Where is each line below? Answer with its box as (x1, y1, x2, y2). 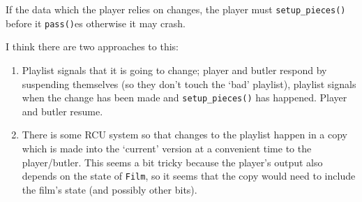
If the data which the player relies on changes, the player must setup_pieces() (6, 2, 346, 16)
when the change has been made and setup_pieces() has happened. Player (22, 90, 347, 105)
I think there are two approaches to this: (6, 39, 179, 54)
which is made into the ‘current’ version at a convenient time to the (22, 140, 312, 155)
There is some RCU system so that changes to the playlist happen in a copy (22, 127, 347, 142)
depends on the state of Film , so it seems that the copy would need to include (22, 168, 356, 183)
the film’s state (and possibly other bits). (22, 182, 197, 196)
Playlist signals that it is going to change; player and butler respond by (22, 62, 327, 77)
